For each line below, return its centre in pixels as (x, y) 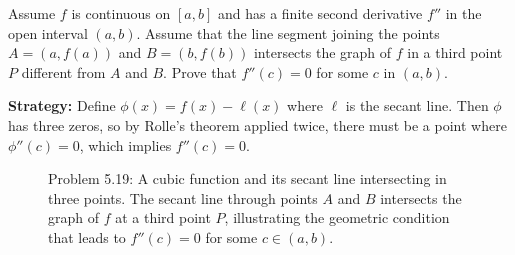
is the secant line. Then (417, 105)
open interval (48, 32)
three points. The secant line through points (183, 197)
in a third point (455, 52)
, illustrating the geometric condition (337, 217)
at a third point (163, 217)
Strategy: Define (62, 105)
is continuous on (121, 13)
